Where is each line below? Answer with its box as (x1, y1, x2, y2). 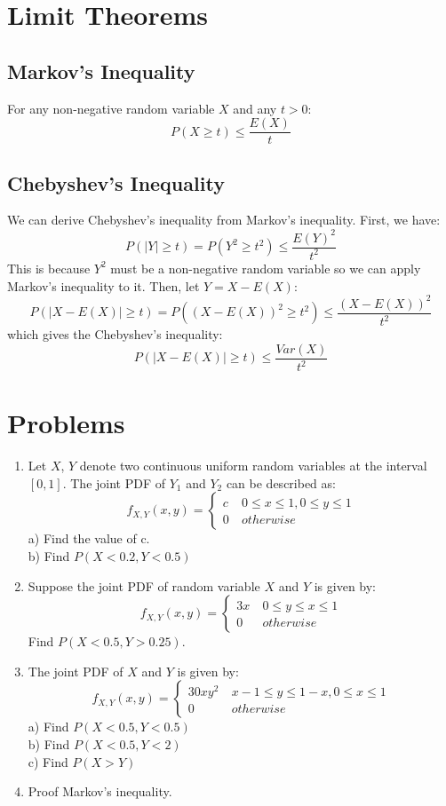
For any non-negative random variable (7, 99, 215, 117)
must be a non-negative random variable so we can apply (110, 258, 421, 277)
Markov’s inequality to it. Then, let (7, 276, 200, 295)
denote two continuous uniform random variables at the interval (79, 456, 427, 475)
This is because (7, 258, 91, 277)
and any (233, 99, 277, 117)
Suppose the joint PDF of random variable (28, 576, 260, 595)
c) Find (28, 752, 68, 770)
